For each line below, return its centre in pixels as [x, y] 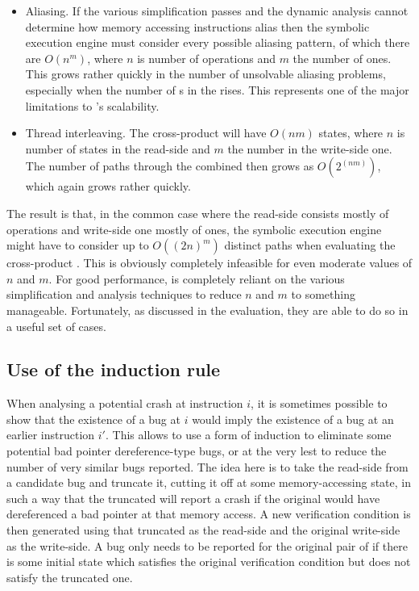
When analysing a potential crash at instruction [125, 403]
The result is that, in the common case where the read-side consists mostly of [198, 213]
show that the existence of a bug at [93, 419]
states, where [351, 133]
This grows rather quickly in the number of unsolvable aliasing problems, [205, 74]
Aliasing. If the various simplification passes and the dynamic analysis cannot [217, 10]
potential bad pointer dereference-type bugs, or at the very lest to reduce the [197, 451]
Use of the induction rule [114, 369]
